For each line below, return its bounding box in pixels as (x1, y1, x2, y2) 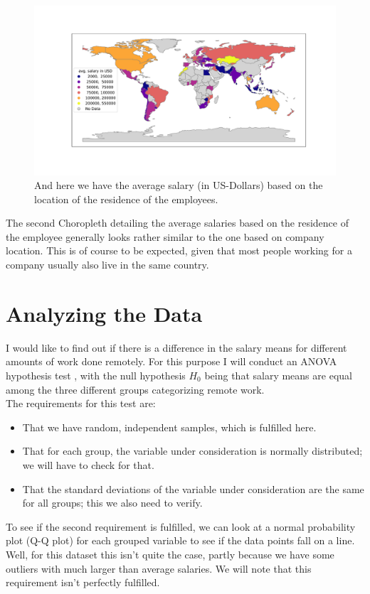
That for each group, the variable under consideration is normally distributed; (22, 443, 363, 458)
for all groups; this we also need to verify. (22, 495, 203, 510)
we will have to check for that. (22, 457, 154, 472)
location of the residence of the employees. (34, 191, 218, 206)
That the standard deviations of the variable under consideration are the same (22, 481, 364, 496)
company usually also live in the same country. (6, 257, 209, 272)
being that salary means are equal (204, 367, 352, 382)
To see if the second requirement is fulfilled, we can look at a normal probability (6, 519, 356, 534)
